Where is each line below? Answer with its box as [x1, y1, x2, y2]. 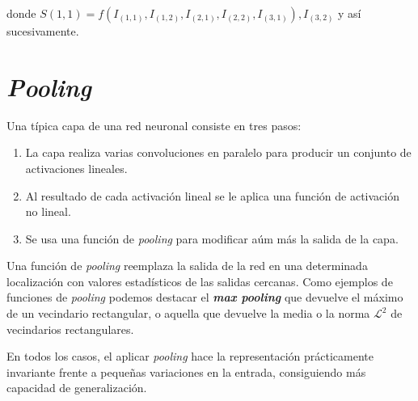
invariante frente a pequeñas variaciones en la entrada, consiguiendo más [6, 363, 366, 380]
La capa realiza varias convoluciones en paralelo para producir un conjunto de [25, 144, 412, 161]
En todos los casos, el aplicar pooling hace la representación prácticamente [6, 348, 374, 365]
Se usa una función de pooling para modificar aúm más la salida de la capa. [25, 230, 399, 247]
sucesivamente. [6, 23, 79, 39]
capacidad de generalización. [6, 379, 147, 396]
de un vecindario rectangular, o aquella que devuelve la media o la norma [6, 305, 370, 322]
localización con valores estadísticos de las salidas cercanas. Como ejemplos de [6, 272, 393, 289]
